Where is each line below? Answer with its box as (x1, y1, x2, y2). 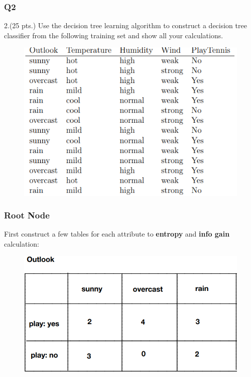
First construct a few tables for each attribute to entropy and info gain (4, 229, 230, 239)
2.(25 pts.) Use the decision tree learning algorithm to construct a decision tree (4, 20, 247, 31)
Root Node (4, 209, 50, 221)
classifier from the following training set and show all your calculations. (4, 30, 223, 40)
